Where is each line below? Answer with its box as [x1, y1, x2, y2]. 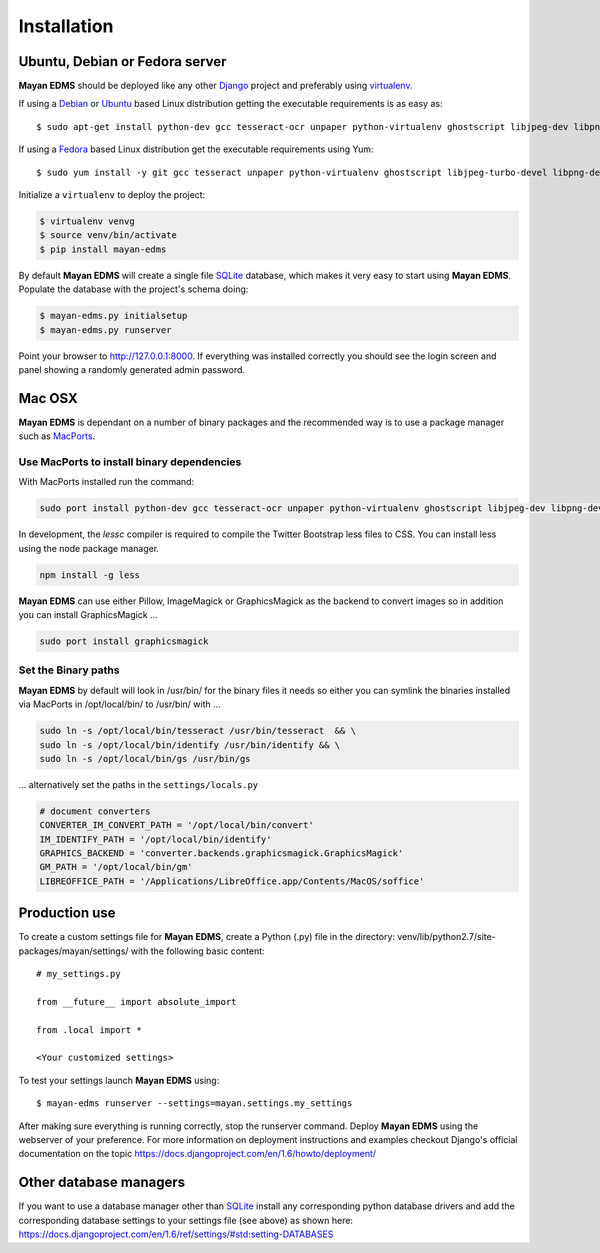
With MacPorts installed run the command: [18, 476, 195, 488]
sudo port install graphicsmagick [39, 636, 209, 647]
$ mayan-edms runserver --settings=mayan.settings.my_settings [36, 1098, 353, 1109]
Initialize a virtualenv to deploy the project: [18, 189, 206, 201]
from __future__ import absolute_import [36, 996, 237, 1007]
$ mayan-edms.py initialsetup [39, 310, 188, 322]
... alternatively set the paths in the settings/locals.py [18, 778, 259, 790]
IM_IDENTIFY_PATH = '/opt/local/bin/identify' [39, 833, 272, 845]
